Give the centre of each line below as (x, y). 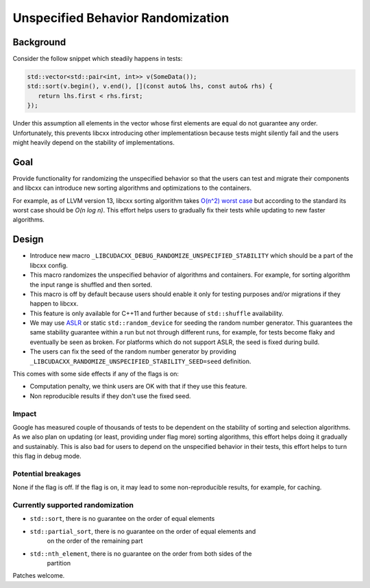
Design (28, 240)
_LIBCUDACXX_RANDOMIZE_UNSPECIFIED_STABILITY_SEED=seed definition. (140, 361)
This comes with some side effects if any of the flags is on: (96, 374)
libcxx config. (49, 265)
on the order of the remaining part (95, 541)
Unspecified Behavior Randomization (121, 18)
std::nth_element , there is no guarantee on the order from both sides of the (141, 553)
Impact (25, 413)
